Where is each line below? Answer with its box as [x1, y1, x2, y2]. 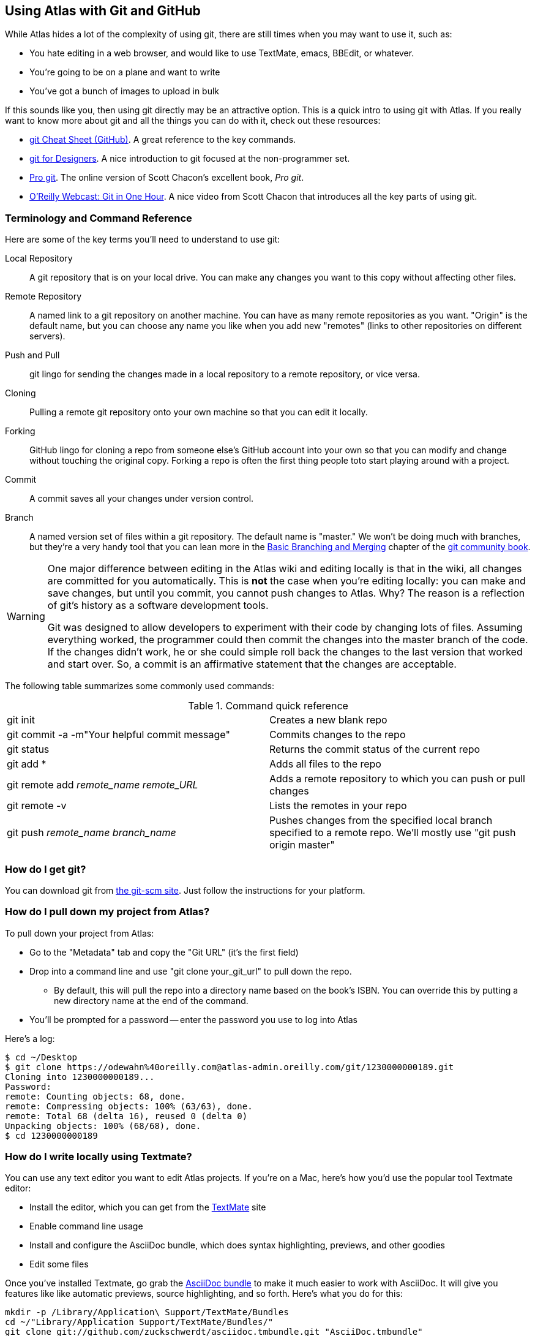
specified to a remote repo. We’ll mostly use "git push [269, 826, 516, 839]
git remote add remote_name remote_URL [7, 779, 198, 791]
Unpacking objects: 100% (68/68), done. [5, 1120, 201, 1131]
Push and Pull [5, 350, 60, 361]
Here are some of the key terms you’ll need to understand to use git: [5, 234, 280, 245]
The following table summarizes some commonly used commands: [5, 681, 274, 692]
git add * [7, 758, 47, 771]
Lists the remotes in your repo [269, 799, 407, 812]
